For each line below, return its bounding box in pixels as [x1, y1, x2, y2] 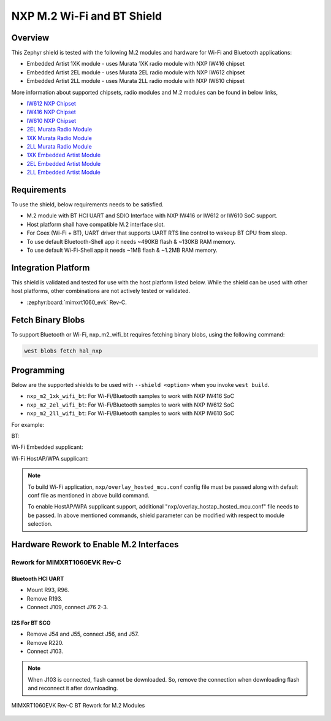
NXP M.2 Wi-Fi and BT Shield [11, 9, 162, 23]
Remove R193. [26, 594, 63, 602]
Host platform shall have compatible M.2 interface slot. [26, 220, 165, 228]
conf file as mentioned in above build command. [28, 491, 150, 499]
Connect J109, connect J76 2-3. [26, 603, 108, 610]
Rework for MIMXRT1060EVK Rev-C [11, 558, 122, 566]
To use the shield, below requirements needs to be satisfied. [11, 201, 164, 208]
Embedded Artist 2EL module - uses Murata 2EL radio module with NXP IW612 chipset [26, 68, 245, 76]
